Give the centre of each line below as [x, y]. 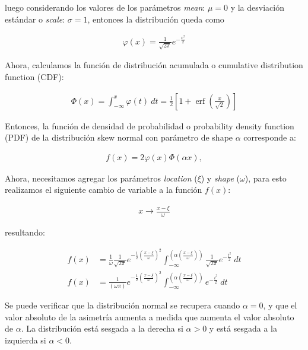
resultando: [25, 232]
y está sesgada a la [243, 328]
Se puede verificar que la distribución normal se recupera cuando [123, 305]
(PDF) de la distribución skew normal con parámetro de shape [119, 137]
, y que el [280, 305]
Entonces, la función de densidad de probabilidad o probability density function [150, 125]
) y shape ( [220, 178]
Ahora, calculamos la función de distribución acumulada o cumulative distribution [154, 65]
